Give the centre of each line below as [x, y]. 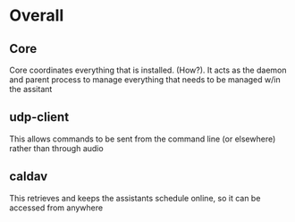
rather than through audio [57, 148]
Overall [37, 16]
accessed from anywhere [56, 208]
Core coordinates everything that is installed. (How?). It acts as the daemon [148, 70]
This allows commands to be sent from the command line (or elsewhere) [143, 139]
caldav [29, 177]
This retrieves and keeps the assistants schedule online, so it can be [135, 198]
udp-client [39, 117]
